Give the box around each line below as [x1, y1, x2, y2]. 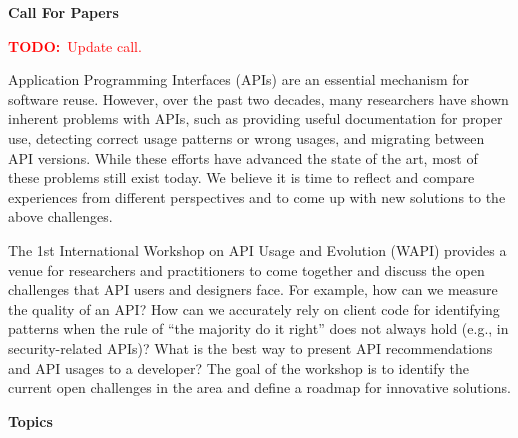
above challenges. [8, 206, 113, 227]
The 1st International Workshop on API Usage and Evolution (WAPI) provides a [8, 239, 507, 260]
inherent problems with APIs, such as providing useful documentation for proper [8, 108, 503, 129]
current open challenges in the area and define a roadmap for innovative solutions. [8, 377, 511, 398]
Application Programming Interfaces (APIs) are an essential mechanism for [8, 69, 470, 90]
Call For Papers [8, 2, 119, 22]
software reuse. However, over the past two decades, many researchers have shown [8, 88, 509, 109]
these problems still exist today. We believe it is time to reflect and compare [8, 167, 475, 188]
